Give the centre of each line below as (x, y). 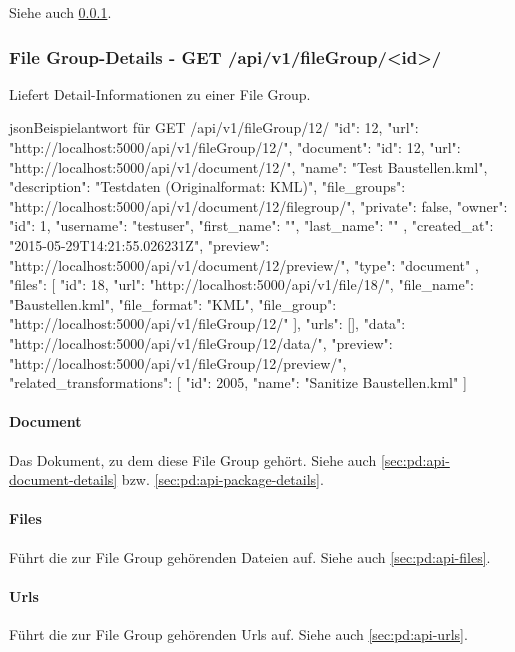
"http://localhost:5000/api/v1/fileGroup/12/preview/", (178, 362)
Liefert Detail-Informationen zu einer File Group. (160, 93)
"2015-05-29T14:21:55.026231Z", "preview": (139, 244)
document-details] (63, 479)
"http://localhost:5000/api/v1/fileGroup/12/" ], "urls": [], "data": (207, 323)
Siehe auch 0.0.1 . (60, 12)
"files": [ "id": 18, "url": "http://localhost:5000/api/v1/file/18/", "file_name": (241, 284)
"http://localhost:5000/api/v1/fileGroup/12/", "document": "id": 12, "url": (235, 147)
